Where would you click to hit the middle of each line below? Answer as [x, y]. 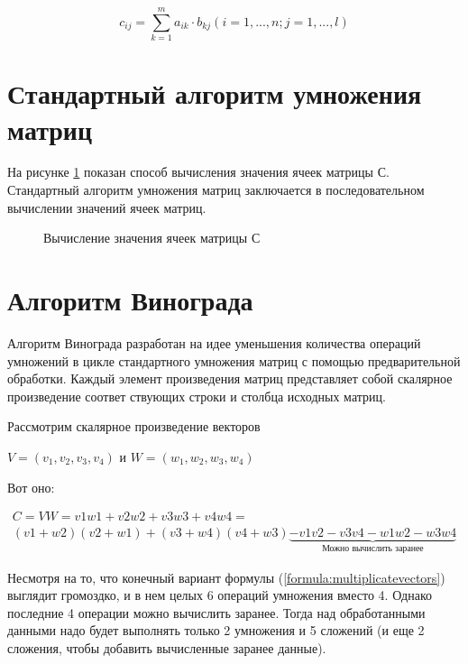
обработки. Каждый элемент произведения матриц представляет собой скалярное [230, 378]
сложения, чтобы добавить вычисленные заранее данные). [167, 647]
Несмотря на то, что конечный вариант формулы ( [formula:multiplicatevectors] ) [226, 577]
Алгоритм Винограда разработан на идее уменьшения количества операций [214, 342]
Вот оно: [31, 487]
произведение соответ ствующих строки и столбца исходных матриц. [197, 396]
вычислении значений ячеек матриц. [107, 207]
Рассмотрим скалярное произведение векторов [134, 426]
